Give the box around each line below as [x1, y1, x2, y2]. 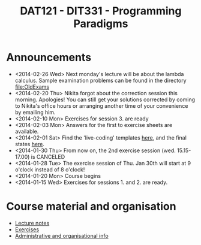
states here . [14, 140, 45, 147]
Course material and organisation [6, 199, 176, 213]
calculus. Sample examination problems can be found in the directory [14, 77, 187, 84]
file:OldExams [14, 83, 50, 90]
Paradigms [73, 17, 128, 31]
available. [14, 128, 39, 135]
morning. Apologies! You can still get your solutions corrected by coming [14, 96, 196, 103]
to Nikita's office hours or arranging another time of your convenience [14, 102, 188, 109]
